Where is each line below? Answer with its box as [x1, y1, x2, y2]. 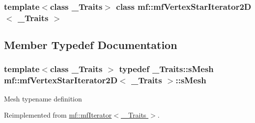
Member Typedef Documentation [4, 37, 177, 52]
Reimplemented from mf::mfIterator [4, 110, 112, 120]
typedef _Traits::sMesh [119, 63, 214, 75]
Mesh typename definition [4, 93, 82, 103]
